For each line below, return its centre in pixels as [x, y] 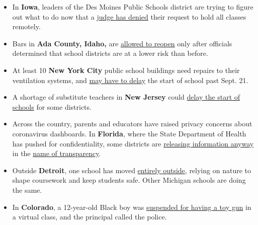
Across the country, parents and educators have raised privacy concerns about [132, 124]
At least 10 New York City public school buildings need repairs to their [126, 70]
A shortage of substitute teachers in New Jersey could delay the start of [126, 97]
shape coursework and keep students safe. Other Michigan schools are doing [129, 180]
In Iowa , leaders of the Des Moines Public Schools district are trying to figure [133, 7]
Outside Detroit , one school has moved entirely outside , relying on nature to [132, 170]
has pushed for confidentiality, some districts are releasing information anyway [133, 143]
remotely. [26, 26]
